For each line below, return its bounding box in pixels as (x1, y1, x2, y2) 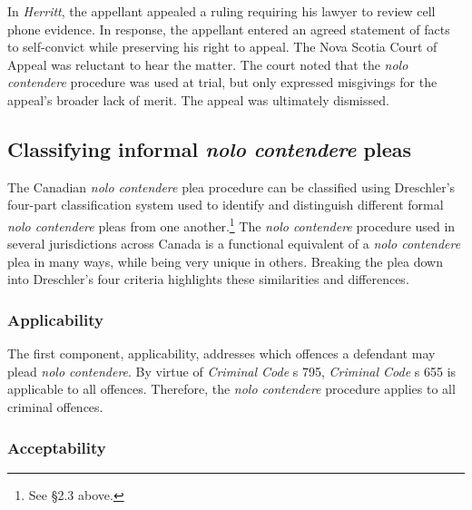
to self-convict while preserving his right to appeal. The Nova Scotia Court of (7, 37, 438, 56)
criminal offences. (7, 397, 103, 416)
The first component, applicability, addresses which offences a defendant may (7, 344, 436, 363)
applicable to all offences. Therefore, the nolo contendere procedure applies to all (7, 379, 456, 398)
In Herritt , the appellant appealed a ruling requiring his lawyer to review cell (7, 2, 436, 20)
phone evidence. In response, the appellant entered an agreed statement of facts (7, 19, 450, 38)
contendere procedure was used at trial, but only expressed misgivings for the (7, 73, 438, 92)
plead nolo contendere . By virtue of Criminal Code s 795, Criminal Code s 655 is (7, 361, 457, 380)
